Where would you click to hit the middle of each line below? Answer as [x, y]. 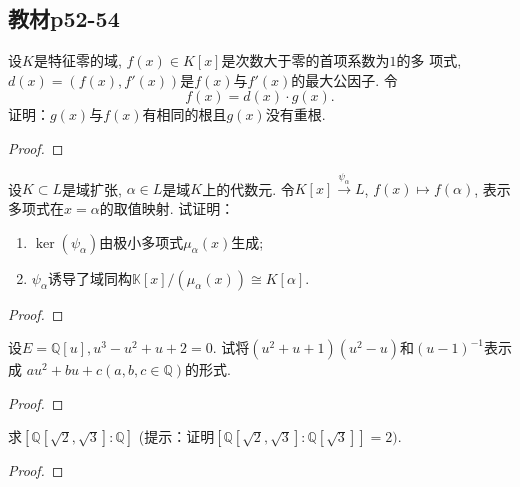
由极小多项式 [141, 241]
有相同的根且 [184, 114]
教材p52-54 [64, 18]
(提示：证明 [176, 436]
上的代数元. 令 [248, 188]
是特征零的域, [77, 60]
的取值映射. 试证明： [167, 207]
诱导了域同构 [89, 277]
